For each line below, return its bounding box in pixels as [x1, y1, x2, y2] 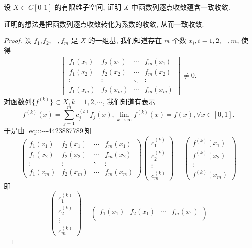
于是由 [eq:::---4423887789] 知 [4, 125, 92, 136]
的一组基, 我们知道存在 [88, 35, 162, 45]
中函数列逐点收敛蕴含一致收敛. [131, 2, 230, 12]
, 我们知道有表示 [102, 96, 156, 106]
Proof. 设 [4, 35, 32, 45]
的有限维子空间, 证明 [54, 2, 122, 12]
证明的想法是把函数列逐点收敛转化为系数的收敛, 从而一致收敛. [4, 18, 204, 29]
